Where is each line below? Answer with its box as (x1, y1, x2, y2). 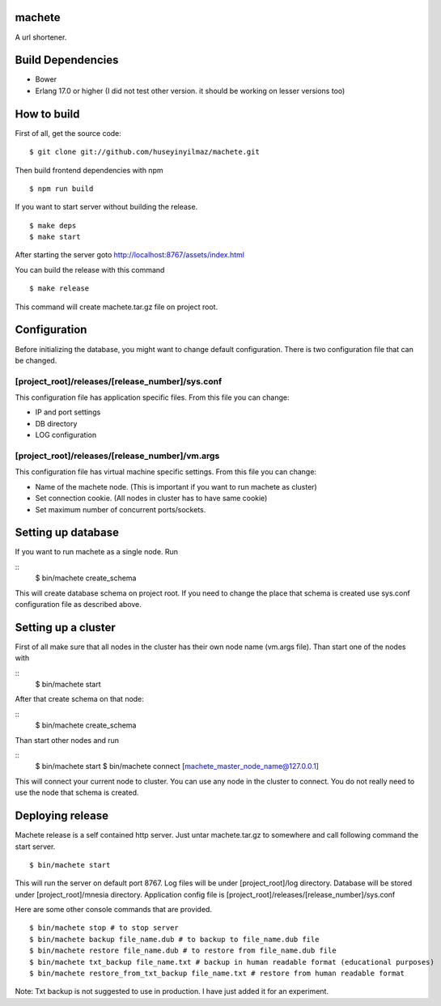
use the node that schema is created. (15, 787, 139, 797)
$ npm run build (29, 184, 94, 193)
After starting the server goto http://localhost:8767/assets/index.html (15, 250, 245, 260)
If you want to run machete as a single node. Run (15, 547, 178, 557)
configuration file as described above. (15, 600, 142, 609)
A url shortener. (15, 32, 67, 42)
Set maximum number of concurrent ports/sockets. (35, 504, 206, 514)
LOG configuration (35, 430, 97, 440)
